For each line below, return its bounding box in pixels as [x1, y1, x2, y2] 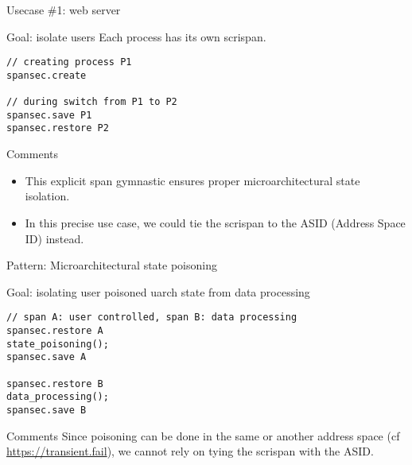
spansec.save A [6, 351, 87, 363]
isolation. [25, 188, 70, 204]
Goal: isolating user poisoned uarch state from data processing [6, 283, 310, 300]
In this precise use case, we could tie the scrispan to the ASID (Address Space [25, 214, 406, 231]
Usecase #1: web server [6, 2, 121, 17]
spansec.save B [6, 404, 87, 416]
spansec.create [6, 69, 87, 81]
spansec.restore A [6, 324, 103, 336]
